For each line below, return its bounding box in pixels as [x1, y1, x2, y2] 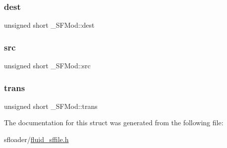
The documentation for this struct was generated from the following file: [4, 117, 224, 128]
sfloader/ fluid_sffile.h [4, 134, 69, 145]
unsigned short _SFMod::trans [4, 100, 98, 111]
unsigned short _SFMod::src [4, 60, 91, 71]
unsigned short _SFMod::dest [4, 20, 95, 30]
